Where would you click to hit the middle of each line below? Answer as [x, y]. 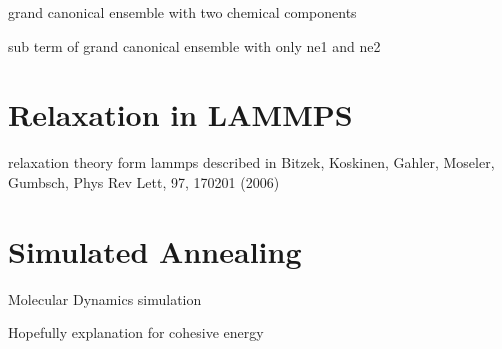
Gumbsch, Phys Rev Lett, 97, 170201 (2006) [144, 181]
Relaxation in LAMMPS [180, 114]
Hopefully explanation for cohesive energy [136, 332]
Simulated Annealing [155, 250]
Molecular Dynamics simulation [105, 298]
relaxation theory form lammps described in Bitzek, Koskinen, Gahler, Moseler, [251, 162]
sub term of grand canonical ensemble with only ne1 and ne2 [194, 45]
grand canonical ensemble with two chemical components [182, 12]
